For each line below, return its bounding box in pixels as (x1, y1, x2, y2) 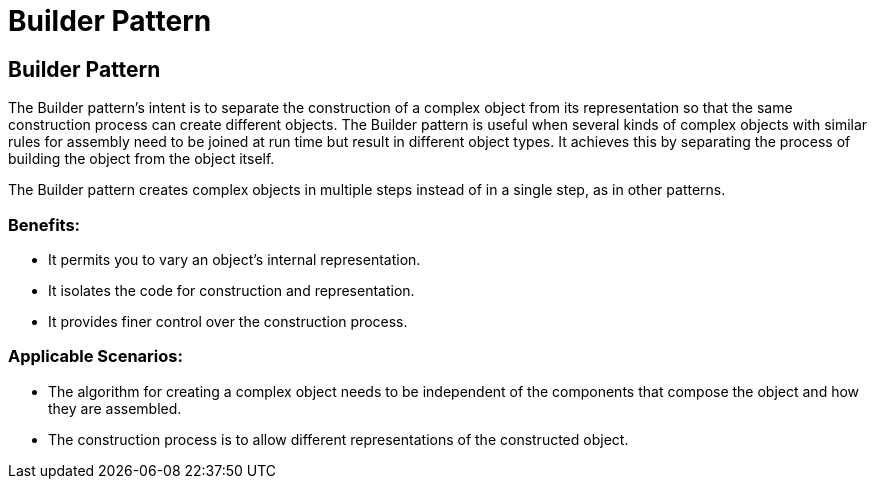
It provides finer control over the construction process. (48, 312, 408, 330)
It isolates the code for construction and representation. (48, 281, 415, 299)
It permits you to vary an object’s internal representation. (48, 250, 421, 268)
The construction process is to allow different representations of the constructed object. (48, 430, 629, 448)
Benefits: (8, 214, 81, 235)
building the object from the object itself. (8, 150, 275, 168)
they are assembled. (48, 399, 182, 417)
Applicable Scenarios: (8, 346, 183, 367)
